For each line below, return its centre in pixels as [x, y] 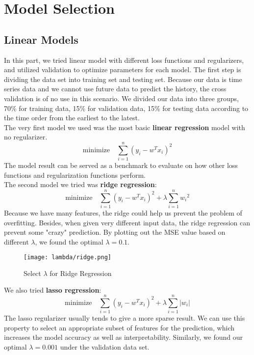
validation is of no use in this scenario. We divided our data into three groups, [121, 98]
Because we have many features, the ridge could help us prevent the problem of [123, 212]
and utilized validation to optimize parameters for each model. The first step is [123, 69]
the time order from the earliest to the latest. [72, 118]
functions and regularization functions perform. [75, 175]
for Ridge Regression [81, 273]
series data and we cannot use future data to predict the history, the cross [115, 89]
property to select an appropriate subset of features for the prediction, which [119, 327]
